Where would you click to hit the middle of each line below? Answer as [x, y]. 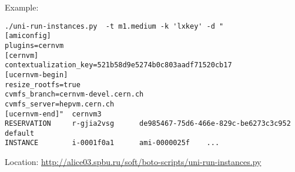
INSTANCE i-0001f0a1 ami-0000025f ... [112, 143]
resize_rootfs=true [43, 85]
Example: [22, 7]
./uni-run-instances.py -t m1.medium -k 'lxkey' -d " [114, 26]
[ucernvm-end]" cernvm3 [53, 114]
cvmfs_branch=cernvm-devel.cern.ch [74, 94]
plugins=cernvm [34, 45]
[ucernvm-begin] [36, 75]
